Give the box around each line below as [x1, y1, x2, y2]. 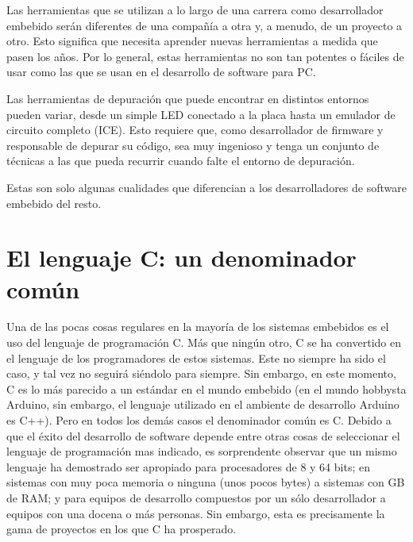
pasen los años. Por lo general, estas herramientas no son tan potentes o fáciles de [6, 48, 404, 64]
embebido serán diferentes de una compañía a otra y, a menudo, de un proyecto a [6, 17, 403, 33]
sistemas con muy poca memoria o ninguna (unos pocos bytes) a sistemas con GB [6, 474, 405, 490]
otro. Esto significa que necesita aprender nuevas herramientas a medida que [6, 33, 378, 49]
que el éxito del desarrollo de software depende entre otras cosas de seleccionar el [6, 427, 400, 444]
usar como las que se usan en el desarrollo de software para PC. [6, 63, 316, 80]
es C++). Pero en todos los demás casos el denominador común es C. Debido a [6, 412, 392, 428]
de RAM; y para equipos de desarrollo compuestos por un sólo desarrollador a [6, 489, 386, 505]
